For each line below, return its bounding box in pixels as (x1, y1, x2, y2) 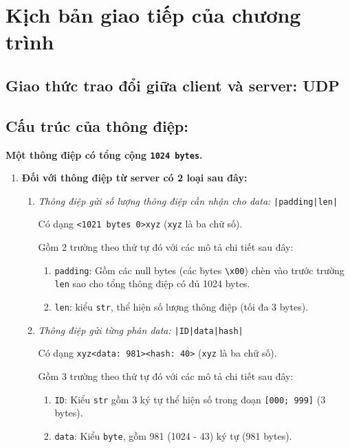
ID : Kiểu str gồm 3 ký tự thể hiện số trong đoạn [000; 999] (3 (54, 392, 326, 406)
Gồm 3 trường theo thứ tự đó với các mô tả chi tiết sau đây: (38, 368, 294, 383)
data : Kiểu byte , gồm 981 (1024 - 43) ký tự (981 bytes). (54, 428, 292, 443)
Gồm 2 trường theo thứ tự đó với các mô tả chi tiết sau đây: (38, 240, 294, 254)
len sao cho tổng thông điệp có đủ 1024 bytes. (54, 276, 250, 291)
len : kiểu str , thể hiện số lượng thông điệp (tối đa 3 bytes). (54, 300, 309, 314)
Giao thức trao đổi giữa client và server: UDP (6, 74, 340, 96)
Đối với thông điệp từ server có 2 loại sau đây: (21, 170, 248, 185)
